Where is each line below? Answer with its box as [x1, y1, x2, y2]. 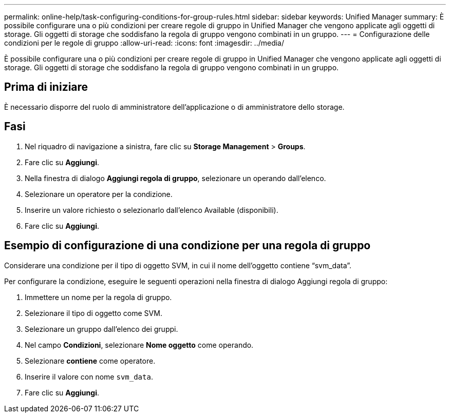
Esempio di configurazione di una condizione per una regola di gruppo [4, 239, 371, 252]
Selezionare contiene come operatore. [25, 356, 156, 365]
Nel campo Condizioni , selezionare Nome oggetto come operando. [25, 340, 254, 349]
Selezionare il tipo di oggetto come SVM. [25, 308, 162, 317]
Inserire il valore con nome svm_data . [25, 372, 153, 381]
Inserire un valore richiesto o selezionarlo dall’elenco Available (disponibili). [25, 205, 278, 214]
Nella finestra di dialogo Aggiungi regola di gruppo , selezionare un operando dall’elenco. [25, 173, 326, 183]
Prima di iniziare [4, 81, 88, 94]
